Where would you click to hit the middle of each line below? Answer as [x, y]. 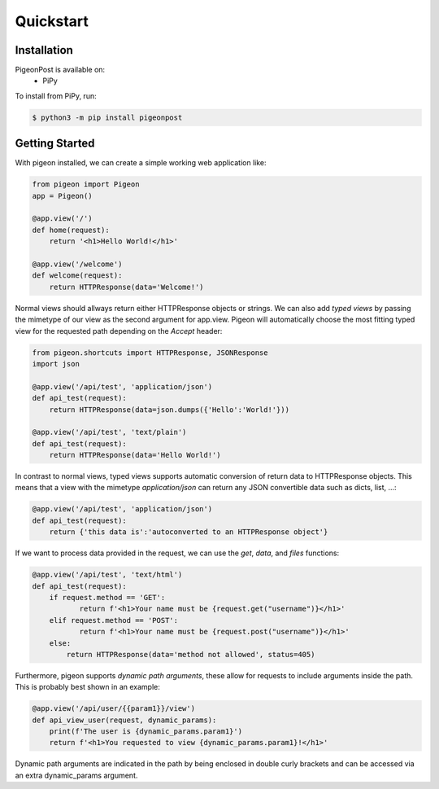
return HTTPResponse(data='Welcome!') [126, 287]
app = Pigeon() [62, 196]
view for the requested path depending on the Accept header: [119, 331]
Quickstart [52, 21]
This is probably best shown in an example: [87, 687]
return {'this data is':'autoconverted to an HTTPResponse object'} [189, 532]
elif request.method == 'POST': [114, 620]
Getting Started [55, 144]
